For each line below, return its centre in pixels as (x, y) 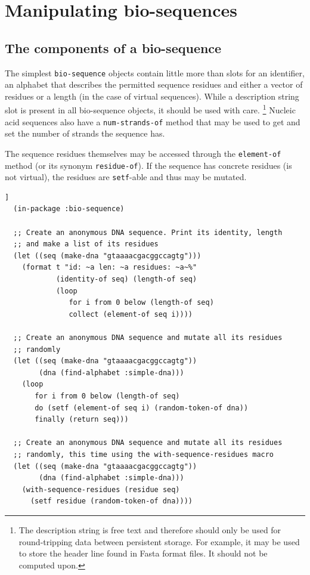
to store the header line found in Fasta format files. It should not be (143, 553)
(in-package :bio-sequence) (69, 209)
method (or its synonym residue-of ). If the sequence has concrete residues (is (148, 165)
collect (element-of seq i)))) (131, 314)
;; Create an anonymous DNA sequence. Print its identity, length (148, 232)
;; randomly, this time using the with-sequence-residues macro (144, 454)
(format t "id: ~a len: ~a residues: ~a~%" (109, 268)
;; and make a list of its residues (86, 244)
